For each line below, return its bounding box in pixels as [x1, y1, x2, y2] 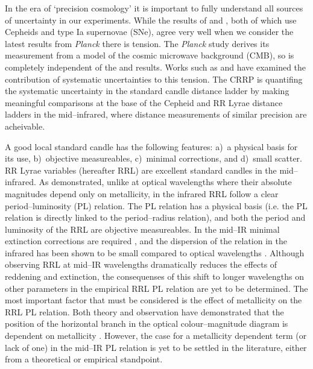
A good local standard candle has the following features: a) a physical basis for [5, 140, 298, 153]
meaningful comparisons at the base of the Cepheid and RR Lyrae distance [5, 96, 283, 109]
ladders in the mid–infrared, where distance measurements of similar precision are [5, 108, 307, 121]
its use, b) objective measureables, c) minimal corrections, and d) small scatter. [5, 152, 302, 165]
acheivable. [5, 119, 45, 132]
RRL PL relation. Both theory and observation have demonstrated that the [5, 305, 284, 318]
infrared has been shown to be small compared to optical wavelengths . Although [5, 246, 305, 259]
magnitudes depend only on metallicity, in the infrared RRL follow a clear [5, 187, 279, 200]
